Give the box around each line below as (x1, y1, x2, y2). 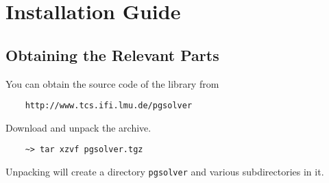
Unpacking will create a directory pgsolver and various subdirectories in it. (5, 164, 324, 179)
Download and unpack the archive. (5, 120, 151, 134)
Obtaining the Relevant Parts (5, 44, 219, 65)
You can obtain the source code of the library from (5, 76, 219, 90)
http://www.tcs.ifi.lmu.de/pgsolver (25, 101, 193, 111)
